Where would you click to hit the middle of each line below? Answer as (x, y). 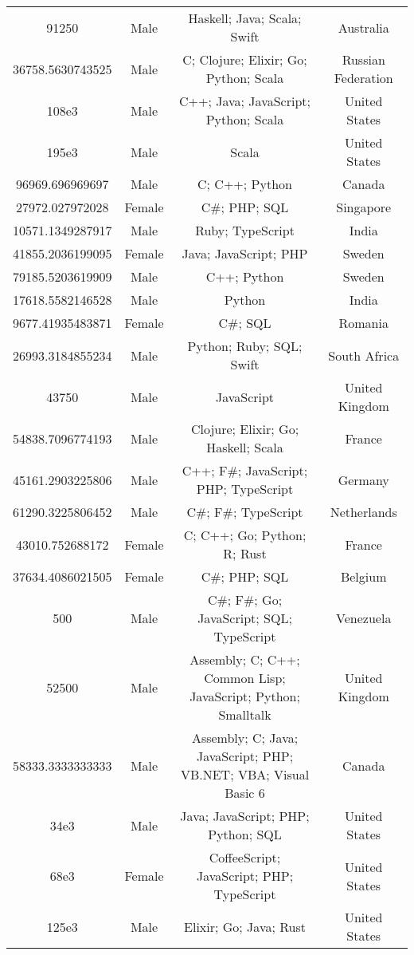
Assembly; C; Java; (245, 738)
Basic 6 (245, 793)
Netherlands (363, 512)
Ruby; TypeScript (245, 230)
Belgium (363, 576)
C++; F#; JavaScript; (245, 470)
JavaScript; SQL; (245, 618)
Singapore (364, 207)
